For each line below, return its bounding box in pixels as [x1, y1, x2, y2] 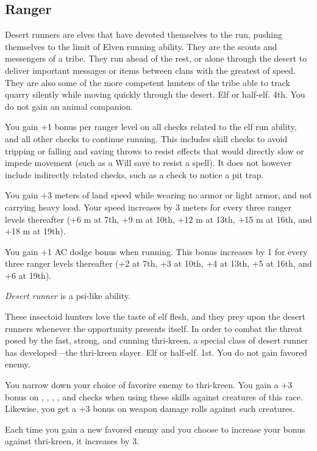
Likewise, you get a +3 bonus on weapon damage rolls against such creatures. [5, 402, 295, 415]
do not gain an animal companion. [5, 99, 134, 112]
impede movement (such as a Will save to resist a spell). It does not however [5, 156, 291, 169]
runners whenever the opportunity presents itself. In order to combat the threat [5, 322, 302, 334]
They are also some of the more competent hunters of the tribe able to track [5, 76, 290, 88]
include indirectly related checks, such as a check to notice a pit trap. [5, 168, 264, 181]
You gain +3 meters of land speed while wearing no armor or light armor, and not [5, 189, 312, 201]
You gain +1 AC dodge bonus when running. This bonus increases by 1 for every [5, 245, 308, 258]
